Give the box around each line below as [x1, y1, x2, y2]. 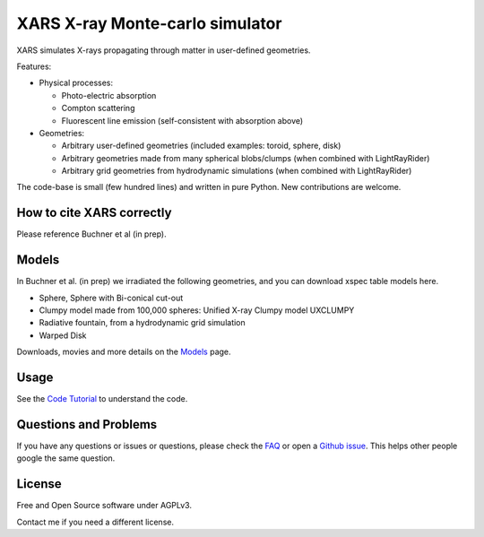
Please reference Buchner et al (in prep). [16, 229, 167, 239]
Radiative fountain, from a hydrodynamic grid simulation [39, 317, 246, 328]
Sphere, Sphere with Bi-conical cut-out [39, 292, 184, 303]
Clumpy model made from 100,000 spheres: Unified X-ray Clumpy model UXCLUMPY [39, 305, 355, 316]
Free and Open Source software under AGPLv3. [16, 500, 193, 511]
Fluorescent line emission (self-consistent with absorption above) [61, 115, 304, 126]
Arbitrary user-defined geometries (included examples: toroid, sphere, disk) [61, 140, 341, 152]
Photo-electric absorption [61, 90, 157, 100]
